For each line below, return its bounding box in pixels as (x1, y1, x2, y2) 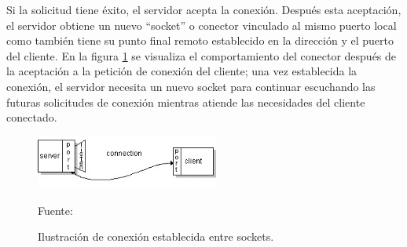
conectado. (6, 109, 57, 125)
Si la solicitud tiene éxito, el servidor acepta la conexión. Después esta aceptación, (6, 2, 401, 17)
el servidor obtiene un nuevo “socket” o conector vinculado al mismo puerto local (6, 16, 397, 33)
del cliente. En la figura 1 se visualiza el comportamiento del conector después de (6, 47, 397, 64)
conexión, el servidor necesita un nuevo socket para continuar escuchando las (6, 78, 376, 94)
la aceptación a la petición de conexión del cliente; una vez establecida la (6, 63, 357, 79)
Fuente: (38, 202, 73, 218)
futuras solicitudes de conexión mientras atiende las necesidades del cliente (6, 93, 365, 110)
